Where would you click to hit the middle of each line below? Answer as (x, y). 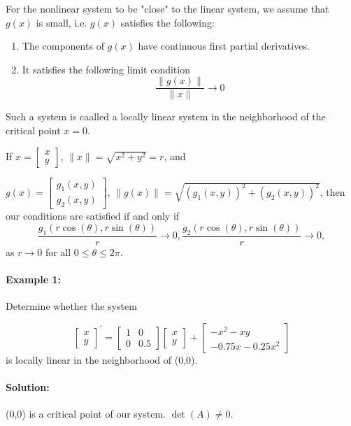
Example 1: (33, 279)
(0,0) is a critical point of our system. (86, 414)
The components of (63, 46)
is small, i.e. (62, 22)
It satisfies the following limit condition (106, 69)
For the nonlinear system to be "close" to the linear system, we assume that (167, 8)
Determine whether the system (71, 306)
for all (58, 251)
